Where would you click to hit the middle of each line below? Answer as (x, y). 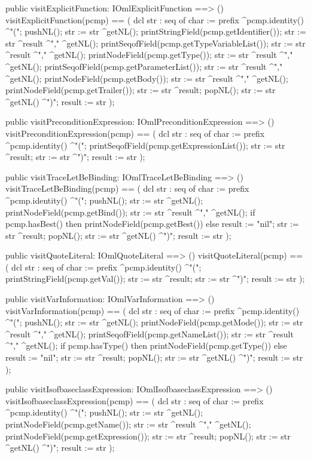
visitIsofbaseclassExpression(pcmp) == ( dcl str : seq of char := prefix (135, 400)
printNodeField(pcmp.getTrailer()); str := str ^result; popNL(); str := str (141, 90)
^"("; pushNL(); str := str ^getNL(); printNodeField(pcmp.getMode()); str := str (154, 322)
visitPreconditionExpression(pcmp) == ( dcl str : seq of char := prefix (135, 133)
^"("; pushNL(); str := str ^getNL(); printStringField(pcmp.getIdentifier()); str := (156, 31)
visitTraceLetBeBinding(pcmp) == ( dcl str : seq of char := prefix (127, 188)
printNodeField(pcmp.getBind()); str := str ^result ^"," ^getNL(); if (130, 212)
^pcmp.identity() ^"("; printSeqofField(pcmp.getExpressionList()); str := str (145, 145)
